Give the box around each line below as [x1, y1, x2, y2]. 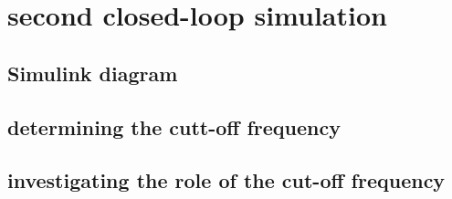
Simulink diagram [7, 58, 178, 87]
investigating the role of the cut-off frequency [7, 166, 446, 194]
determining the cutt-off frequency [7, 112, 341, 141]
